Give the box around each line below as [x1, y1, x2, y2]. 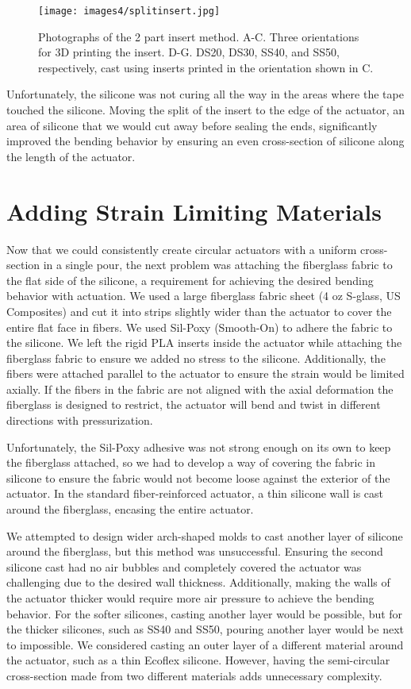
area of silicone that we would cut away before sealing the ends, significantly [6, 117, 378, 133]
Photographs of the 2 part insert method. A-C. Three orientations [38, 28, 359, 44]
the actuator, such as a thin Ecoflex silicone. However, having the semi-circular [6, 652, 390, 668]
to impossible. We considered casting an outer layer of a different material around [6, 636, 404, 652]
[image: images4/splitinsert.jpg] [38, 6, 221, 17]
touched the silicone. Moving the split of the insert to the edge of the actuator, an [6, 102, 405, 118]
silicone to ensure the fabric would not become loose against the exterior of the [6, 469, 390, 486]
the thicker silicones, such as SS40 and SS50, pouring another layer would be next [6, 621, 404, 637]
